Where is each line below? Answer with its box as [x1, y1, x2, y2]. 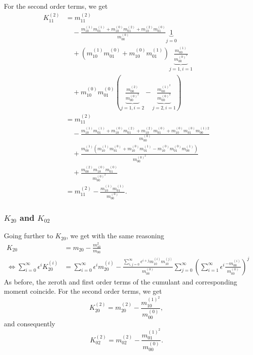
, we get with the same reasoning [66, 231, 164, 241]
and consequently [4, 318, 55, 328]
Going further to [4, 231, 53, 241]
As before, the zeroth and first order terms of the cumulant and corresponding [4, 276, 237, 286]
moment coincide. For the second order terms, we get [4, 286, 162, 296]
